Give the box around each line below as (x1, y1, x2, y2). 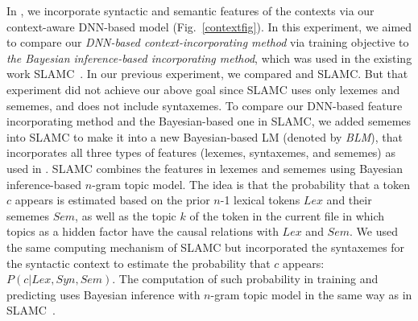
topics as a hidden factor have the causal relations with (6, 223, 279, 240)
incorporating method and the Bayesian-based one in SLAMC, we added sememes (6, 113, 412, 130)
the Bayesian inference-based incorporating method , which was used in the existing (6, 49, 412, 66)
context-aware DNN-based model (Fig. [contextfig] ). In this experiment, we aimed (6, 18, 412, 35)
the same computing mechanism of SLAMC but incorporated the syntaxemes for (6, 238, 405, 255)
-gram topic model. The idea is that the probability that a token (92, 175, 411, 192)
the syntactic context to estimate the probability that (6, 254, 271, 271)
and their (326, 191, 372, 208)
